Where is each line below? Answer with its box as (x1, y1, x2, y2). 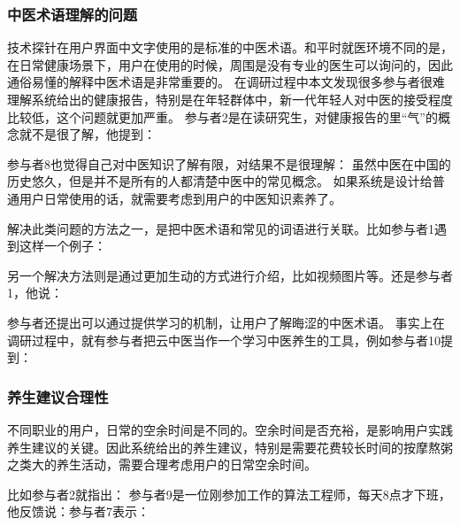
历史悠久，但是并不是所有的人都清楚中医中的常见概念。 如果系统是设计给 (7, 172, 433, 190)
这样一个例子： (19, 236, 106, 255)
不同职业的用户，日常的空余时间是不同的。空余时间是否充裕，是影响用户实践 (7, 420, 453, 438)
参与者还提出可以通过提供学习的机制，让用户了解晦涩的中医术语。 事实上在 (7, 313, 445, 331)
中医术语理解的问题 (7, 3, 138, 25)
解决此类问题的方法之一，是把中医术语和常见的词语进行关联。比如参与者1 (7, 219, 434, 237)
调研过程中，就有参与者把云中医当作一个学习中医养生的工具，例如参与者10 (7, 330, 441, 349)
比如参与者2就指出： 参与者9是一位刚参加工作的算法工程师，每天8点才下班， (7, 484, 451, 503)
